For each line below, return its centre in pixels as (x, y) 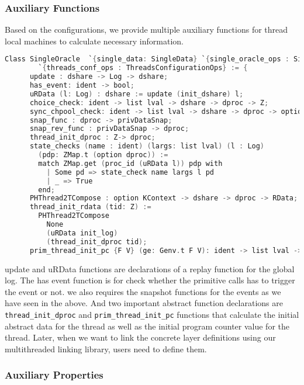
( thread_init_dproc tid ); (97, 242)
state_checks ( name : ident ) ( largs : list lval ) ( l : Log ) (147, 146)
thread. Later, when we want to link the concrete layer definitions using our (140, 337)
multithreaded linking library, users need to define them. (106, 348)
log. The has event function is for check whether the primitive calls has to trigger (150, 280)
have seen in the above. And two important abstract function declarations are (144, 303)
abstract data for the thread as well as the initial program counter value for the (147, 326)
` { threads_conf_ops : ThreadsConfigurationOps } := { (143, 68)
